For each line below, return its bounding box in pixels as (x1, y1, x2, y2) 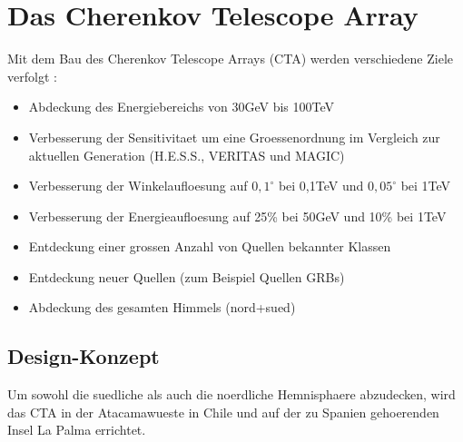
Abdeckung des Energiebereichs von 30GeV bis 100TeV (28, 97, 335, 116)
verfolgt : (7, 66, 57, 85)
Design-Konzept (7, 342, 160, 370)
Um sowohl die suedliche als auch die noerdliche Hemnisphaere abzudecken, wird (7, 385, 456, 404)
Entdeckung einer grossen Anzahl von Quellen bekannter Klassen (28, 237, 391, 256)
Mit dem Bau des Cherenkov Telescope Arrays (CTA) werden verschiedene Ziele (7, 49, 454, 68)
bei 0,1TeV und (278, 176, 364, 195)
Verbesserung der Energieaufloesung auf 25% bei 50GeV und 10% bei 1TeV (28, 206, 447, 225)
